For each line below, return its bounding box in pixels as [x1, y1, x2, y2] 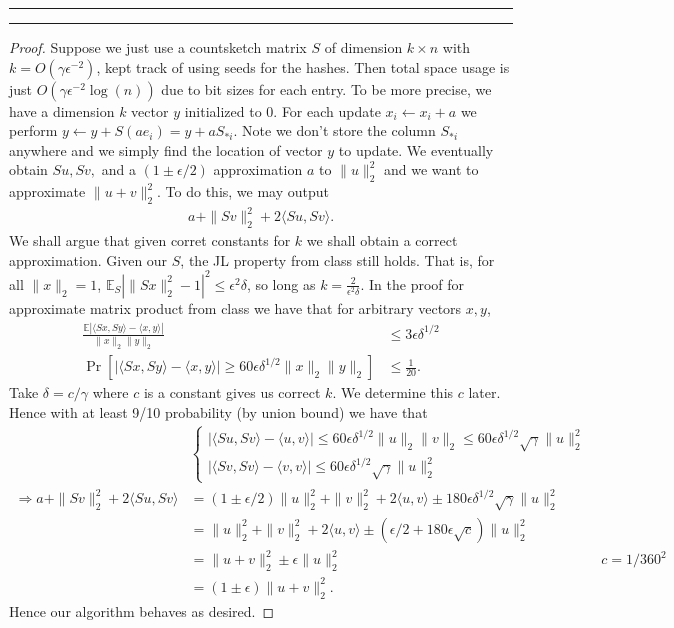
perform [9, 120, 58, 141]
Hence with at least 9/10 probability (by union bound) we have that [9, 401, 428, 422]
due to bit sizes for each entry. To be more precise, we [161, 78, 492, 99]
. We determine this [332, 382, 454, 403]
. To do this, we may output [157, 181, 330, 202]
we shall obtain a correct [306, 230, 458, 251]
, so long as [246, 273, 316, 294]
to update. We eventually [338, 139, 494, 160]
